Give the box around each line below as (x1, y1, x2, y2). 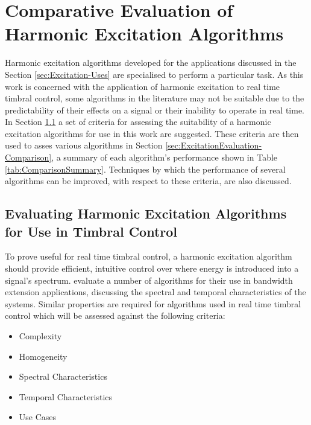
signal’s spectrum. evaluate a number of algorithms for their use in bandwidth (5, 273, 293, 286)
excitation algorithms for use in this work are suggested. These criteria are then (5, 127, 299, 139)
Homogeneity (19, 350, 68, 362)
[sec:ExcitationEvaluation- (165, 139, 262, 152)
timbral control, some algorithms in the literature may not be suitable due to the (5, 92, 304, 104)
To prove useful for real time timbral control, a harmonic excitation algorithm (5, 250, 292, 263)
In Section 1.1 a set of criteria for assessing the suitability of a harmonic (5, 115, 271, 128)
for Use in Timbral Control (5, 222, 178, 240)
